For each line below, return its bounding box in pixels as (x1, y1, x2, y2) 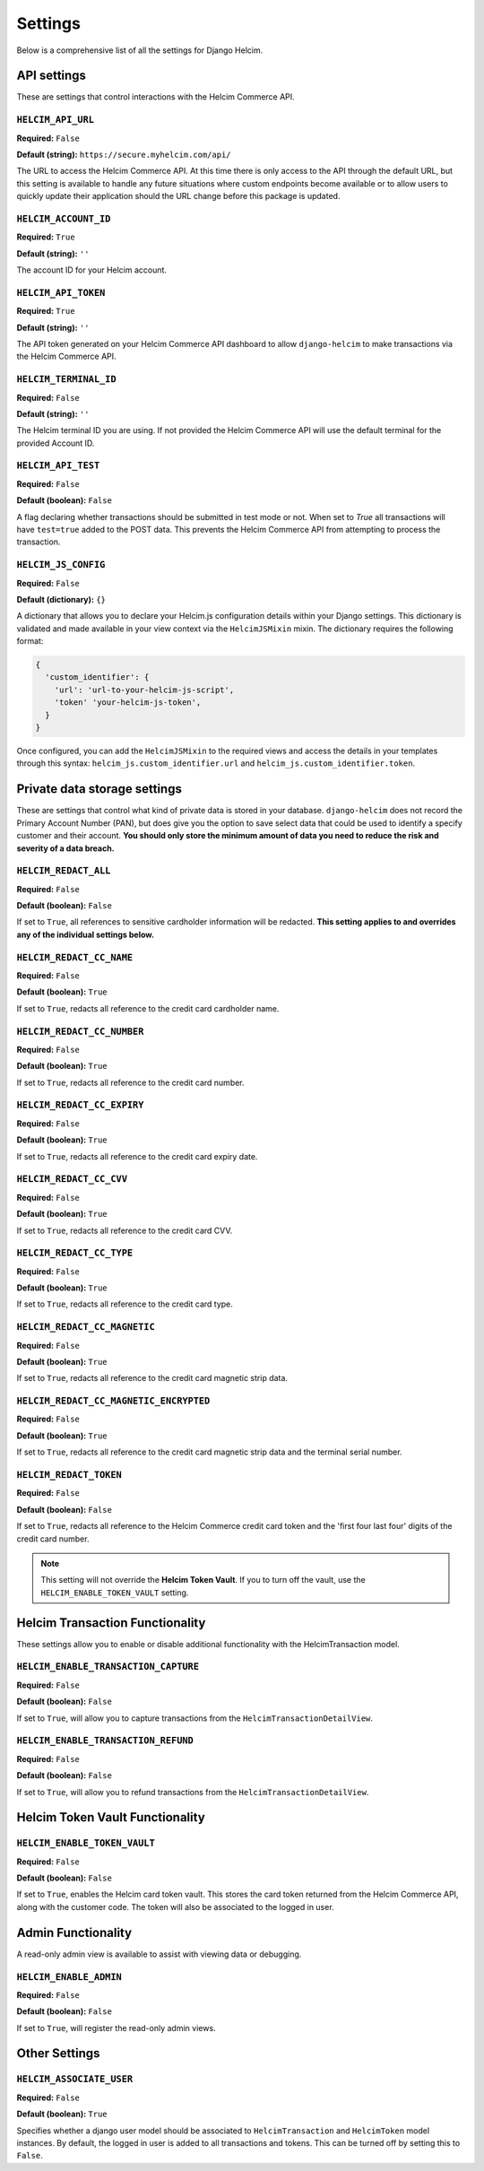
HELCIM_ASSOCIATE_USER (16, 2073, 134, 2085)
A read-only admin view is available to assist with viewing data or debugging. (16, 1949, 302, 1959)
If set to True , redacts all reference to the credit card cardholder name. (16, 1003, 280, 1013)
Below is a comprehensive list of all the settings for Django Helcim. (16, 45, 264, 56)
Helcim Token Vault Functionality (16, 1810, 205, 1825)
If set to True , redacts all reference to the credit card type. (16, 1298, 233, 1309)
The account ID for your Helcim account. (16, 265, 168, 275)
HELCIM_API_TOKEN (16, 287, 106, 299)
